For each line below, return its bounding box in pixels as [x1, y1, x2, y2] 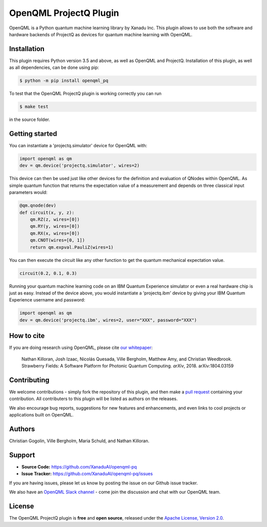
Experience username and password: [9, 297, 86, 303]
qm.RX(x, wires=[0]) [30, 231, 80, 236]
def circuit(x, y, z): [19, 210, 75, 215]
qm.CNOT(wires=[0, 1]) [30, 237, 85, 243]
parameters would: [9, 189, 48, 195]
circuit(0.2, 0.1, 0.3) [19, 270, 78, 276]
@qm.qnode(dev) [19, 203, 56, 208]
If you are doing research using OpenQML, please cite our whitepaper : [9, 345, 153, 351]
